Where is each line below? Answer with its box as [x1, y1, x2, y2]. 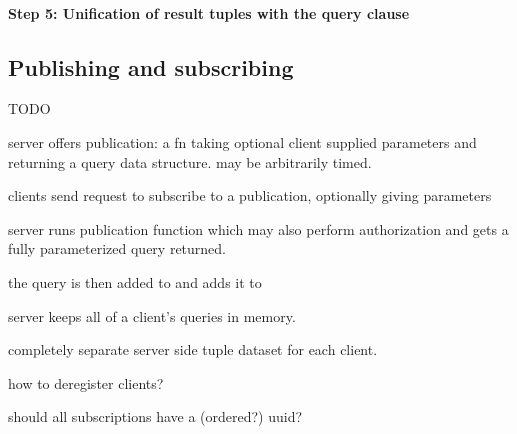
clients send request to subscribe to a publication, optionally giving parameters [8, 185, 492, 206]
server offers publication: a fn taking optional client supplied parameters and [8, 131, 477, 152]
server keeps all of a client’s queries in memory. [8, 305, 296, 326]
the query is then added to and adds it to [8, 271, 262, 292]
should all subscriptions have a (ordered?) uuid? [8, 406, 303, 427]
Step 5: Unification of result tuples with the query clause [8, 2, 410, 23]
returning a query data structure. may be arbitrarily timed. [8, 151, 372, 172]
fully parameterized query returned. [8, 238, 227, 259]
